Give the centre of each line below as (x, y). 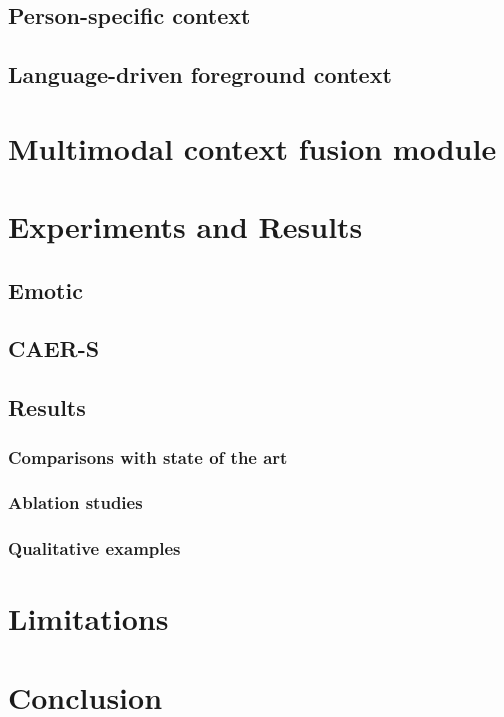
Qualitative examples (94, 548)
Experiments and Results (185, 226)
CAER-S (54, 348)
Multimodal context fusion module (252, 147)
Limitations (88, 618)
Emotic (45, 289)
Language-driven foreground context (200, 74)
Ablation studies (75, 502)
